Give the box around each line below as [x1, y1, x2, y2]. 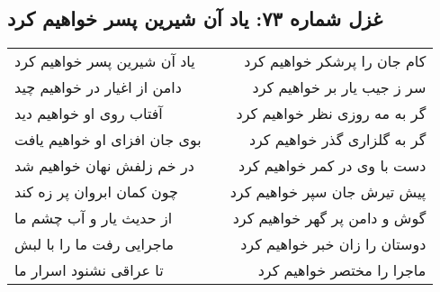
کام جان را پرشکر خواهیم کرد [244, 50, 427, 72]
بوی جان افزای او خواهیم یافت [14, 129, 202, 151]
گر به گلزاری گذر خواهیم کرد [248, 129, 427, 151]
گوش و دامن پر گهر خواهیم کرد [232, 207, 427, 229]
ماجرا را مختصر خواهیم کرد [257, 260, 427, 281]
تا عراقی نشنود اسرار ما [14, 260, 164, 281]
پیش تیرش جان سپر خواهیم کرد [229, 181, 427, 203]
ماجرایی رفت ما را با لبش [14, 233, 175, 255]
